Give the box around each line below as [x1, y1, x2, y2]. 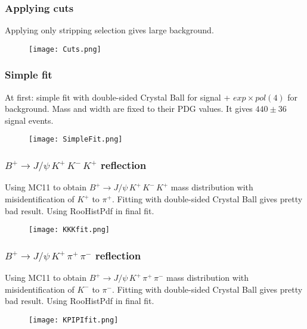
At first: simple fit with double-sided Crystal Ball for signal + [5, 90, 231, 103]
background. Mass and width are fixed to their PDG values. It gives [5, 102, 253, 115]
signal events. [5, 114, 54, 126]
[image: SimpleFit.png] [29, 135, 123, 144]
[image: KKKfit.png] [29, 225, 110, 234]
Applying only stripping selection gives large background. [5, 24, 214, 36]
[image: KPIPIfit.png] [29, 315, 119, 324]
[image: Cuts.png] [29, 45, 101, 54]
